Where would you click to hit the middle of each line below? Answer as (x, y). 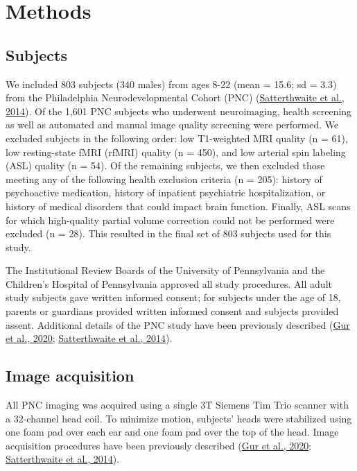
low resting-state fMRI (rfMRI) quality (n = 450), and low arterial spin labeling (176, 152)
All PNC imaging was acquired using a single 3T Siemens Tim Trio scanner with (177, 405)
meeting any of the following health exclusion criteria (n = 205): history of (164, 179)
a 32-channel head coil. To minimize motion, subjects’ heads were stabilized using (179, 418)
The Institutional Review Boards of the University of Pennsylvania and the (165, 270)
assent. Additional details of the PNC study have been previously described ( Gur (178, 324)
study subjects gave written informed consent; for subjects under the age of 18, (173, 297)
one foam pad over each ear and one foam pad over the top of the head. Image (172, 432)
